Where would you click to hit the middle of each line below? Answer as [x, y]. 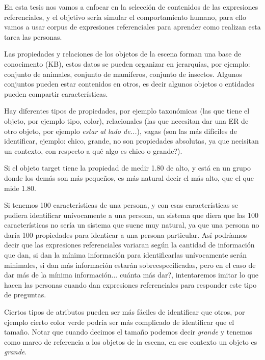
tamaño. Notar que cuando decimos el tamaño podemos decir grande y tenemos [128, 332]
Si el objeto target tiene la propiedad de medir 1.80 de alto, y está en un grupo [128, 168]
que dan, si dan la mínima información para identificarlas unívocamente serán [126, 255]
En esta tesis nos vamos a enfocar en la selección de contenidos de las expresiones [131, 7]
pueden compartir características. [56, 93]
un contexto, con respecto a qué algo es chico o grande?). [93, 150]
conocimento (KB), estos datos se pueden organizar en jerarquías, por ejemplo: [127, 63]
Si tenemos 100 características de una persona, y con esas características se [121, 205]
